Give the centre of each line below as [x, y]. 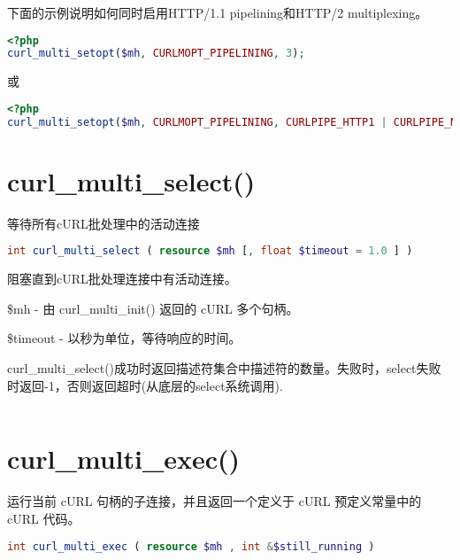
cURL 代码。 [44, 518]
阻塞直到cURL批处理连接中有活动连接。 [122, 279]
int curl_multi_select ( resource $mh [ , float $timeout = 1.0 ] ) [210, 251]
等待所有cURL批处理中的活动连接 [103, 223]
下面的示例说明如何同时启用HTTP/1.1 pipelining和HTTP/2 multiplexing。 [218, 12]
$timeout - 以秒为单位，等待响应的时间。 [124, 338]
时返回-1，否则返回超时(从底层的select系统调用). [145, 385]
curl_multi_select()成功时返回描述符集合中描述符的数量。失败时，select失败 [224, 368]
